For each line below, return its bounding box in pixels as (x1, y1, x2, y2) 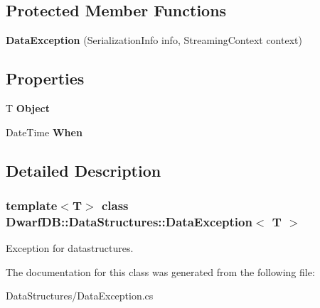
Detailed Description (6, 159, 161, 181)
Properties (6, 67, 85, 89)
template (6, 196, 58, 214)
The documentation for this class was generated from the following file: (6, 264, 315, 279)
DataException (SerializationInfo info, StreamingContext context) (6, 33, 302, 48)
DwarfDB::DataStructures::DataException (6, 212, 252, 230)
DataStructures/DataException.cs (6, 288, 154, 303)
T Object (6, 101, 50, 115)
